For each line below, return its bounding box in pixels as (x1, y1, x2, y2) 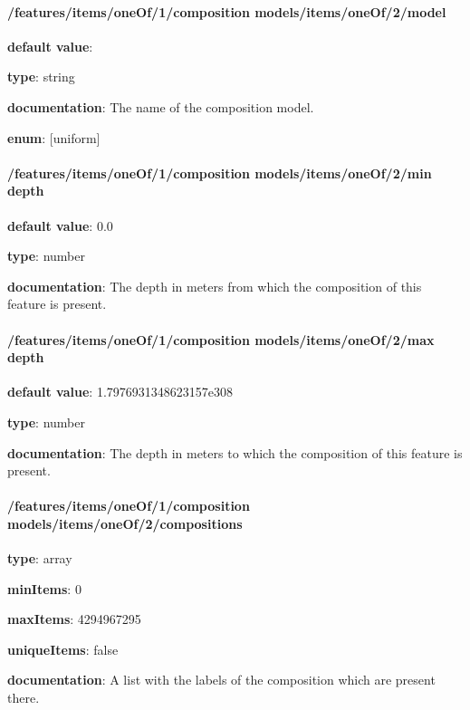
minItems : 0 (7, 579, 82, 598)
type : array (7, 549, 72, 568)
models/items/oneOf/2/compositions (7, 513, 243, 532)
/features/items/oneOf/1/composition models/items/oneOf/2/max (7, 330, 435, 349)
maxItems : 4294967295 (7, 609, 141, 628)
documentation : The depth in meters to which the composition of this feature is (7, 443, 463, 462)
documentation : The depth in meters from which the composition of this (7, 276, 422, 295)
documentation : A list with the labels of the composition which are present (7, 670, 436, 689)
